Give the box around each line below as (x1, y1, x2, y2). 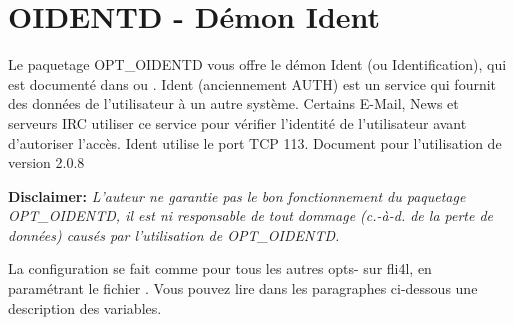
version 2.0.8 (8, 152, 85, 173)
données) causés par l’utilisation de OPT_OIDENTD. (8, 224, 340, 245)
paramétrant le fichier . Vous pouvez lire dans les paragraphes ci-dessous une (8, 278, 478, 299)
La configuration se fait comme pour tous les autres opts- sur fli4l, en (8, 258, 432, 279)
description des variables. (8, 297, 162, 318)
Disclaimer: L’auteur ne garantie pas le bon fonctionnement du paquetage (8, 185, 466, 206)
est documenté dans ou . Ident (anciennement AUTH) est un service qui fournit (8, 73, 497, 94)
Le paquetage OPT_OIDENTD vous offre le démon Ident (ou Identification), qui (8, 54, 507, 75)
